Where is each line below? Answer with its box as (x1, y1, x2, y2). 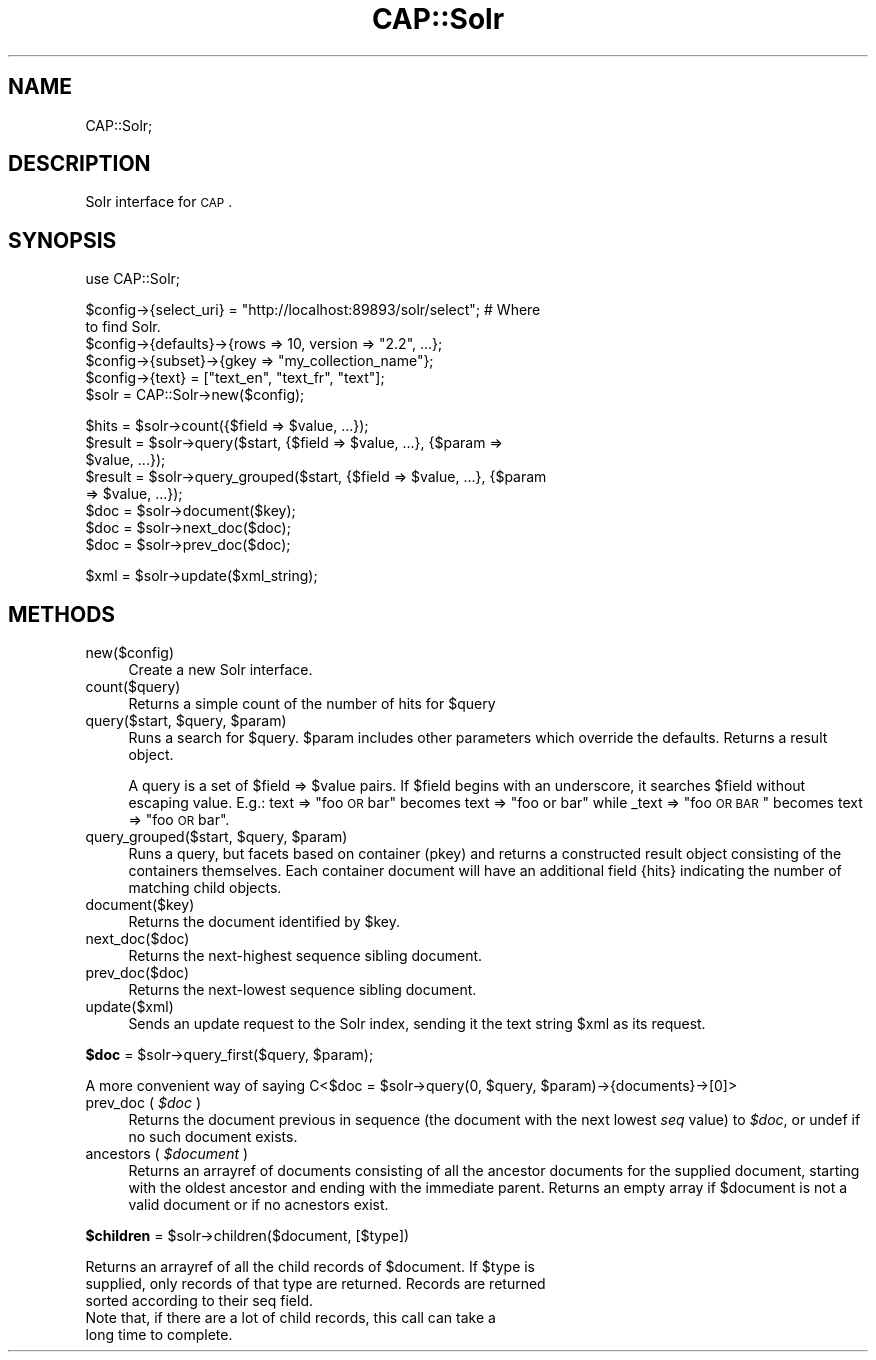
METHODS (8, 601, 116, 627)
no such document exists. (128, 1128, 298, 1146)
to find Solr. (85, 318, 161, 336)
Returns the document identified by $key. (128, 913, 400, 931)
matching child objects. (128, 879, 282, 897)
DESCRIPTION (8, 151, 151, 177)
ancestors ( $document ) (85, 1145, 249, 1163)
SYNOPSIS (8, 227, 117, 253)
